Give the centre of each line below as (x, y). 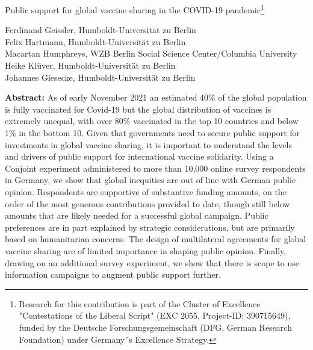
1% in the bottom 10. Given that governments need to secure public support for (153, 133)
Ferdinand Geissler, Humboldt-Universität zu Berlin (101, 30)
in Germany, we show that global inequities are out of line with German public (150, 180)
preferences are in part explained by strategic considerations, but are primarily (150, 227)
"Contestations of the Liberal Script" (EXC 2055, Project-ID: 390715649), (155, 315)
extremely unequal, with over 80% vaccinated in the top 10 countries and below (152, 121)
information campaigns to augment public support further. (113, 274)
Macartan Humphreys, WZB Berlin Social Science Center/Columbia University (151, 53)
